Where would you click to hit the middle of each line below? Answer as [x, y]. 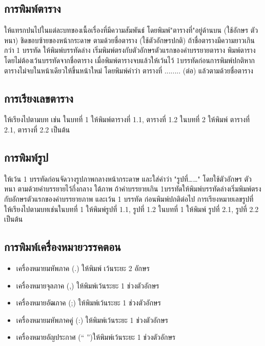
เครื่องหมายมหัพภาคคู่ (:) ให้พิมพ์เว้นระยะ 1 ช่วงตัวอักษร [92, 320]
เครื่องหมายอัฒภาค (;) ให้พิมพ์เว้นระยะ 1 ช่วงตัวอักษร [88, 303]
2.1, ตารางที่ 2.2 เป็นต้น [37, 129]
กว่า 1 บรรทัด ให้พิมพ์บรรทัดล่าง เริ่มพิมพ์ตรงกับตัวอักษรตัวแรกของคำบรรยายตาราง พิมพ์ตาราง [130, 50]
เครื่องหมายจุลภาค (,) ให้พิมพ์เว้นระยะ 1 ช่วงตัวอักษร [88, 285]
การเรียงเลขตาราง [39, 98]
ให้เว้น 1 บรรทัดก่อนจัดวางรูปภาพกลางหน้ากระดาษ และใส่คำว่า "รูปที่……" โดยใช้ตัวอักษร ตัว [128, 178]
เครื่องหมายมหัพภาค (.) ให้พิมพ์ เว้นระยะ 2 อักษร [83, 268]
